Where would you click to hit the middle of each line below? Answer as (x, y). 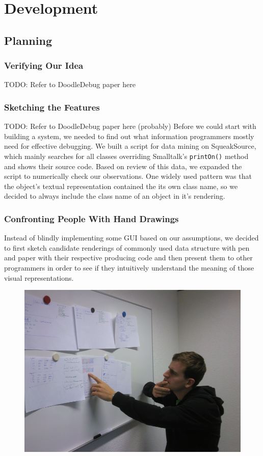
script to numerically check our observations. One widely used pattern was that (128, 176)
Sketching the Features (52, 107)
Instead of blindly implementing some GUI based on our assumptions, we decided (131, 238)
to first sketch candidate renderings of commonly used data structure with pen (127, 247)
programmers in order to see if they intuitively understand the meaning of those (129, 267)
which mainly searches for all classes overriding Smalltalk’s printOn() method (126, 156)
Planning (28, 40)
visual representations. (39, 277)
